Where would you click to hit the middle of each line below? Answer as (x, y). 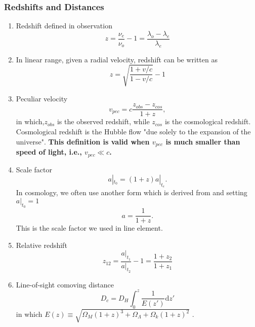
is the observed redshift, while (103, 121)
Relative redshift (41, 245)
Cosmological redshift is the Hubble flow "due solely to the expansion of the (133, 132)
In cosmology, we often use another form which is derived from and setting (132, 192)
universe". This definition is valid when (83, 141)
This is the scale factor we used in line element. (89, 228)
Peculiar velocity (42, 98)
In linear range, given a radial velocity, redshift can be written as (117, 59)
